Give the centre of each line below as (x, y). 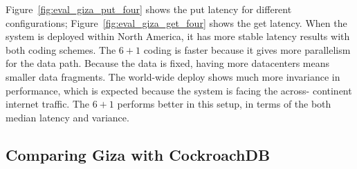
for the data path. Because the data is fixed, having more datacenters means (168, 63)
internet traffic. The (48, 104)
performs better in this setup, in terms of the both (224, 104)
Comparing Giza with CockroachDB (138, 154)
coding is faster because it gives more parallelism (247, 49)
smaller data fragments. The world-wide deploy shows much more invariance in (173, 76)
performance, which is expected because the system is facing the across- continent (179, 90)
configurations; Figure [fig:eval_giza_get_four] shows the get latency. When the (176, 22)
